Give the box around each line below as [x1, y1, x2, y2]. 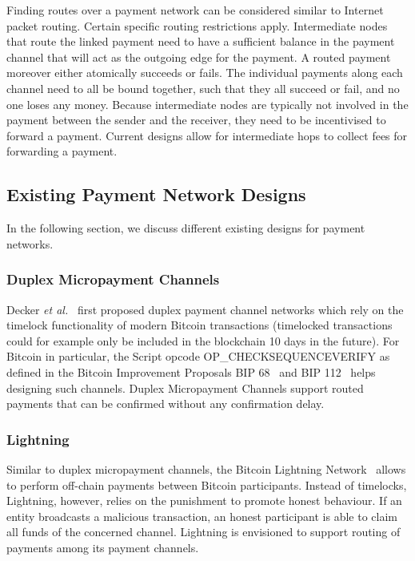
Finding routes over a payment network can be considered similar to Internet [6, 2, 384, 18]
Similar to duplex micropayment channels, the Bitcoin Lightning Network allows [6, 460, 406, 477]
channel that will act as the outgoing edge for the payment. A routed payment [6, 48, 391, 65]
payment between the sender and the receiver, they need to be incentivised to [6, 111, 386, 128]
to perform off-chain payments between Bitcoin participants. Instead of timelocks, [6, 476, 407, 493]
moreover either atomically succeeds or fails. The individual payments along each [6, 64, 403, 81]
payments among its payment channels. [6, 539, 199, 555]
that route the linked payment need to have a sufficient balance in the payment [6, 33, 395, 50]
